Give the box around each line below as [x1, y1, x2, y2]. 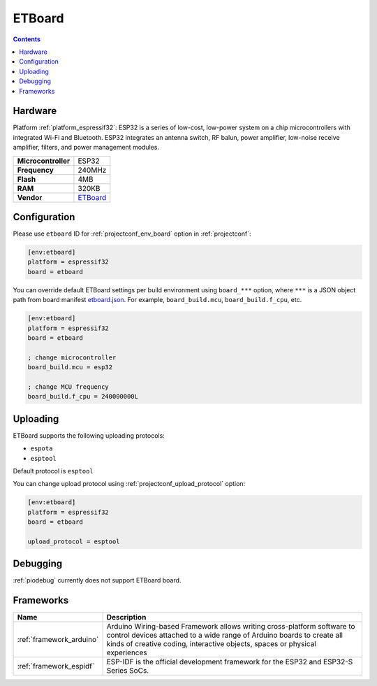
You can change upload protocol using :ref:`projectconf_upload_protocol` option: [13, 480, 246, 488]
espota [30, 445, 53, 452]
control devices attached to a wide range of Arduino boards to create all [106, 630, 343, 640]
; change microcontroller [27, 353, 117, 362]
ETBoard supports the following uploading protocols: [13, 431, 165, 440]
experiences [106, 648, 147, 657]
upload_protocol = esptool [27, 537, 120, 545]
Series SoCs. [106, 666, 149, 676]
